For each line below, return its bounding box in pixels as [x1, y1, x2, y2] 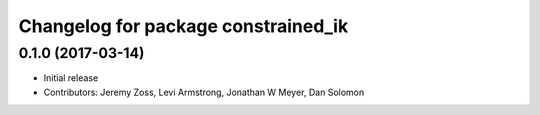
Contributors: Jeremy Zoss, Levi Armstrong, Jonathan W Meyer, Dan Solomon [43, 86, 365, 98]
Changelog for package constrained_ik [18, 15, 349, 37]
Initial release [43, 72, 99, 84]
